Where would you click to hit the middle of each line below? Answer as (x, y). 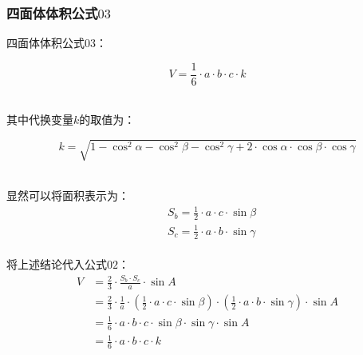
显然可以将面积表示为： (68, 195)
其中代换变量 (40, 120)
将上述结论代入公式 (57, 264)
